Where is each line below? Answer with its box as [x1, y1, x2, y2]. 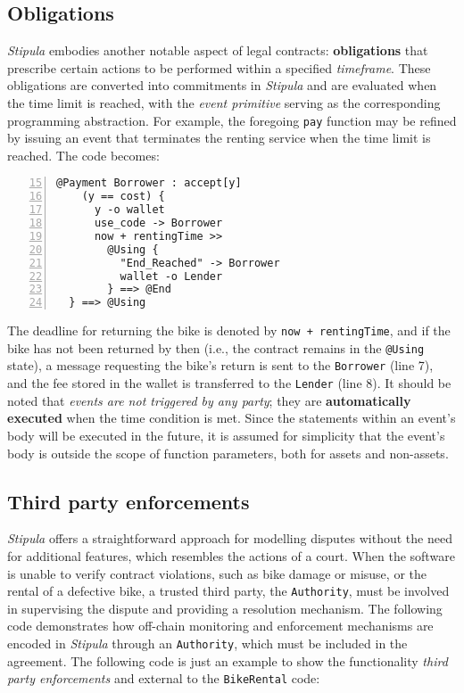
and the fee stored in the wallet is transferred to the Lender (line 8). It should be [7, 374, 452, 392]
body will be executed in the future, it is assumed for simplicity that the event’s [7, 425, 445, 444]
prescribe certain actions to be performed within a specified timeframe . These [7, 58, 431, 77]
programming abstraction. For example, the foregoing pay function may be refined [7, 111, 457, 129]
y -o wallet [94, 203, 165, 217]
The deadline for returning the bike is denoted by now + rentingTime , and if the [7, 321, 451, 340]
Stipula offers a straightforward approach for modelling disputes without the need [7, 529, 452, 548]
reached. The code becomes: [7, 145, 160, 164]
